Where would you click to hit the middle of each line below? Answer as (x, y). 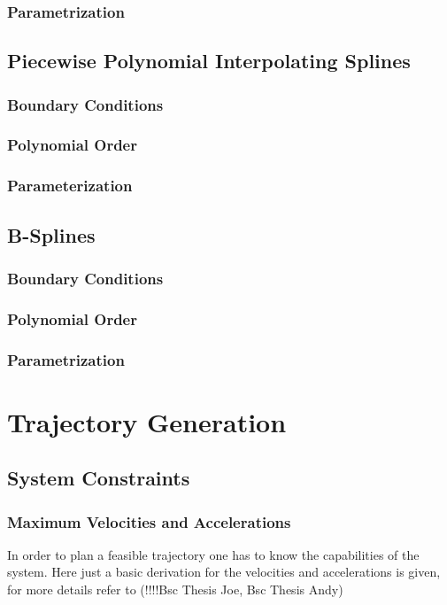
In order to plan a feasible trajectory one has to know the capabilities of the (213, 554)
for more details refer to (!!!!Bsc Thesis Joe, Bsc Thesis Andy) (175, 589)
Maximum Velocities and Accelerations (149, 521)
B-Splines (51, 234)
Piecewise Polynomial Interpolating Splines (209, 61)
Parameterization (70, 186)
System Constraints (99, 478)
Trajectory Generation (147, 421)
